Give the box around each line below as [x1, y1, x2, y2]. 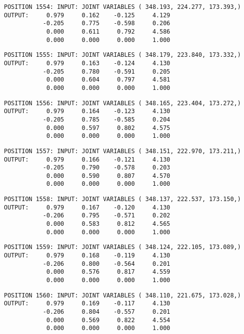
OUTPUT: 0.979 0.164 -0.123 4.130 [4, 108, 170, 115]
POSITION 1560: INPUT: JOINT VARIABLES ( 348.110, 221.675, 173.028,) [4, 292, 241, 299]
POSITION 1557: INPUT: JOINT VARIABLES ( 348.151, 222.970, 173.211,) [4, 147, 241, 155]
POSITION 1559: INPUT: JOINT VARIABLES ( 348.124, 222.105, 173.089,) [4, 244, 241, 251]
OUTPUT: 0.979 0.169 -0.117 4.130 [4, 300, 170, 307]
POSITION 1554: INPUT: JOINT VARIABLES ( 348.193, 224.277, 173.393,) [4, 3, 241, 10]
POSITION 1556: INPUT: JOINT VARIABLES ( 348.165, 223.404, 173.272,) [4, 99, 241, 107]
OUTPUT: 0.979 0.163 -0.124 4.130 [4, 59, 170, 67]
